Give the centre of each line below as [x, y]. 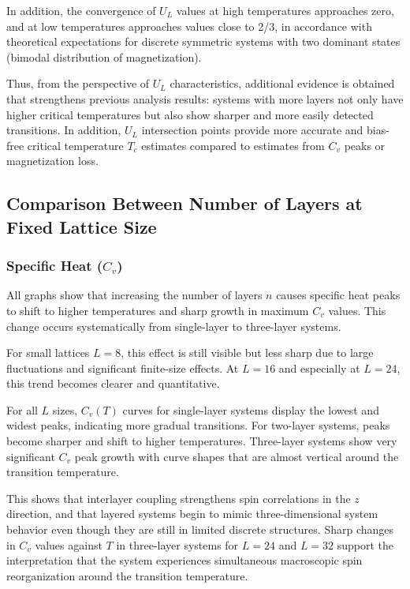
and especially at [319, 368]
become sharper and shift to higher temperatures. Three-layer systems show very [202, 441]
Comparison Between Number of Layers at [184, 203]
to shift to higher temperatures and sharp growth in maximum [158, 310]
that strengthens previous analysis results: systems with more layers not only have [205, 98]
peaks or [365, 145]
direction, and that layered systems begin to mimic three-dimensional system [192, 514]
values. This [357, 310]
